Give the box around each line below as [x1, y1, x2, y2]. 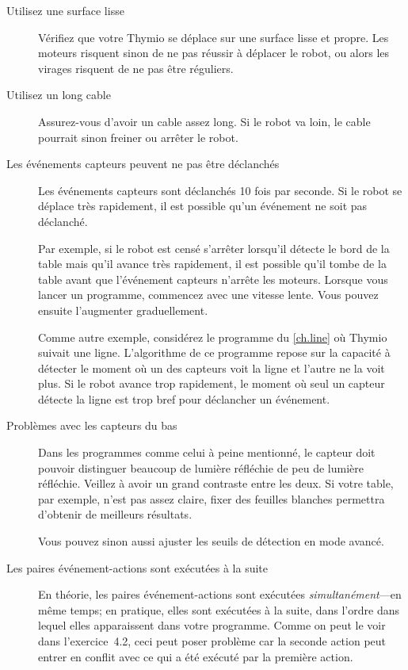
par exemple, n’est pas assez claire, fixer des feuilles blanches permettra [38, 490, 385, 507]
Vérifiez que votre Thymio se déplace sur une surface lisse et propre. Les [38, 29, 389, 45]
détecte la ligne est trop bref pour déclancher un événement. [38, 390, 330, 407]
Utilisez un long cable [6, 86, 111, 103]
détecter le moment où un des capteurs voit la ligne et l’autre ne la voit [38, 359, 385, 376]
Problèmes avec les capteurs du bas [6, 417, 177, 434]
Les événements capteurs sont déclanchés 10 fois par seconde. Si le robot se [38, 182, 402, 198]
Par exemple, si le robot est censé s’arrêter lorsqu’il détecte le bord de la [38, 239, 390, 256]
